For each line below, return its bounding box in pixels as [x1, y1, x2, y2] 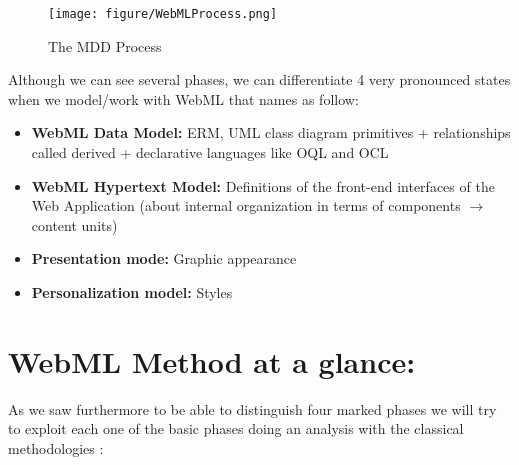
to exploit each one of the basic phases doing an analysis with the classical [8, 418, 464, 439]
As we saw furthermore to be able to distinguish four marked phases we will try [8, 398, 497, 419]
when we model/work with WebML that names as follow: [8, 88, 359, 109]
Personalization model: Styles [31, 282, 233, 302]
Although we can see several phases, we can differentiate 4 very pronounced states [8, 69, 511, 90]
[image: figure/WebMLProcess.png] [48, 7, 278, 21]
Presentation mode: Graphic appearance [31, 248, 297, 269]
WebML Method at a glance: [8, 340, 416, 381]
